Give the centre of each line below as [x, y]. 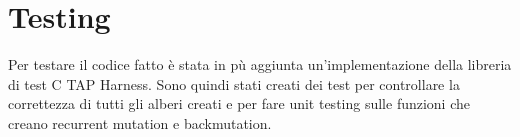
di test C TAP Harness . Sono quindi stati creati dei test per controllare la [234, 83]
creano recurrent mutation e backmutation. [140, 122]
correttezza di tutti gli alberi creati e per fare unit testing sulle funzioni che [239, 103]
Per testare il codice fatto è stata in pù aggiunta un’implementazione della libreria [260, 64]
